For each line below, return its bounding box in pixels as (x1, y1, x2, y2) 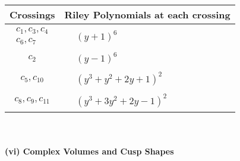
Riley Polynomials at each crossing (64, 8, 230, 21)
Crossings (10, 8, 55, 21)
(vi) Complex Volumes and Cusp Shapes (5, 144, 174, 157)
